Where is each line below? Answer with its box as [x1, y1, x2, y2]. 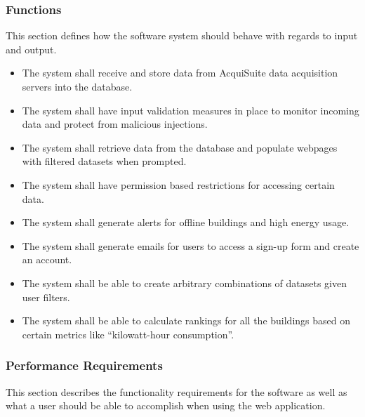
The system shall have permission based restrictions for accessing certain [22, 177, 335, 192]
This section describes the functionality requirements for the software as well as [6, 384, 347, 399]
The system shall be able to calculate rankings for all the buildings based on [22, 313, 351, 328]
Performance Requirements [6, 357, 163, 374]
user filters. [22, 289, 70, 304]
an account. [22, 252, 72, 267]
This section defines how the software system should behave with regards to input [6, 28, 358, 43]
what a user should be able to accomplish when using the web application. [6, 398, 326, 413]
